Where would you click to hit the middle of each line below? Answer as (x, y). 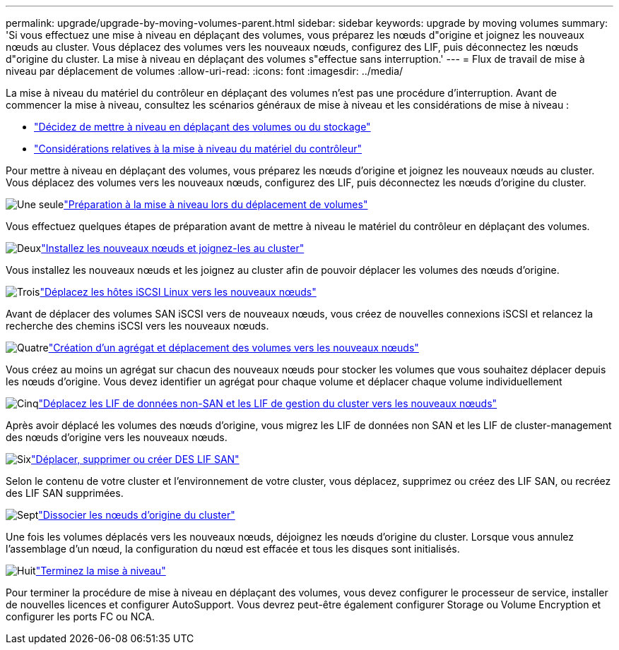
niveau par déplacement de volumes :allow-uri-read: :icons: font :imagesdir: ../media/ (205, 71)
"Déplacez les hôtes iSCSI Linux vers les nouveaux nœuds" (178, 292)
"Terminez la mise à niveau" (101, 571)
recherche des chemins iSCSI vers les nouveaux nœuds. (137, 326)
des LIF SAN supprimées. (65, 493)
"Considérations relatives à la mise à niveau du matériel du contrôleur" (198, 149)
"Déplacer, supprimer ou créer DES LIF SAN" (135, 459)
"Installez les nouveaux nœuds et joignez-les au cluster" (173, 248)
